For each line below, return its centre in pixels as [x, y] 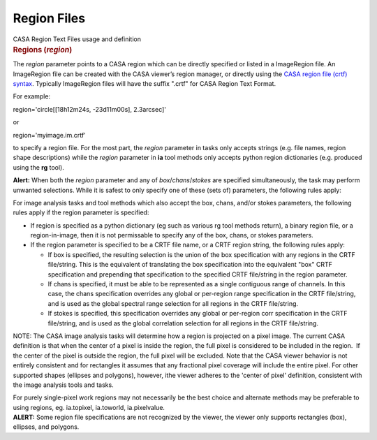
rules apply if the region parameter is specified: [81, 212]
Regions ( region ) [43, 50]
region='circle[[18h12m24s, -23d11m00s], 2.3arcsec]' [90, 109]
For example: [32, 96]
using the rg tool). [38, 167]
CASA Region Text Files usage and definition [77, 39]
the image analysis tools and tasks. [64, 385]
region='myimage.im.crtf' [50, 135]
